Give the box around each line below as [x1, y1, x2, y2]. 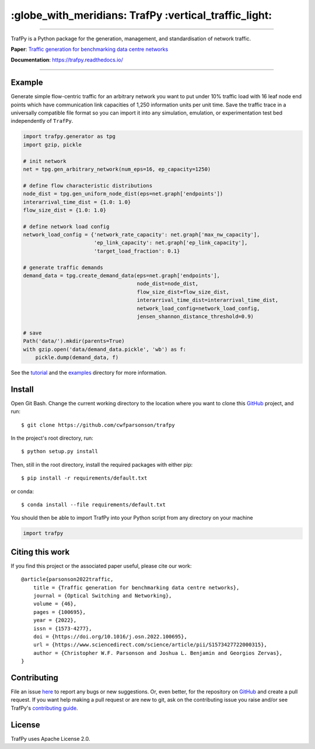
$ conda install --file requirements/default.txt [21, 501, 166, 508]
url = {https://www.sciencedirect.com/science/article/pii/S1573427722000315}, [33, 641, 268, 648]
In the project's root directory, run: [10, 434, 93, 441]
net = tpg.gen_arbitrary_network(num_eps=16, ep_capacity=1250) [23, 165, 211, 172]
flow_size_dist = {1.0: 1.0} [23, 206, 107, 213]
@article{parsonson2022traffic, [21, 576, 114, 583]
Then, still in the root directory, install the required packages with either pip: [10, 461, 192, 468]
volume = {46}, [33, 600, 77, 608]
